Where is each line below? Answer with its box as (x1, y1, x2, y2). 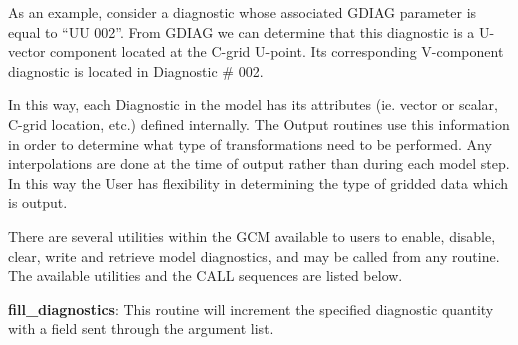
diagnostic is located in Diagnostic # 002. (8, 60, 264, 81)
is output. (8, 192, 68, 213)
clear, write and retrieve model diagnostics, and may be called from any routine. (8, 245, 500, 266)
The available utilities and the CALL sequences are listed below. (8, 265, 403, 286)
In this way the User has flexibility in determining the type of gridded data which (8, 172, 509, 193)
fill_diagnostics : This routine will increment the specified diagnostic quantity (8, 298, 494, 319)
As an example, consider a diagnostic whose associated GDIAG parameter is (8, 2, 477, 22)
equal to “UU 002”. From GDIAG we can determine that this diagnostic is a (8, 21, 475, 42)
